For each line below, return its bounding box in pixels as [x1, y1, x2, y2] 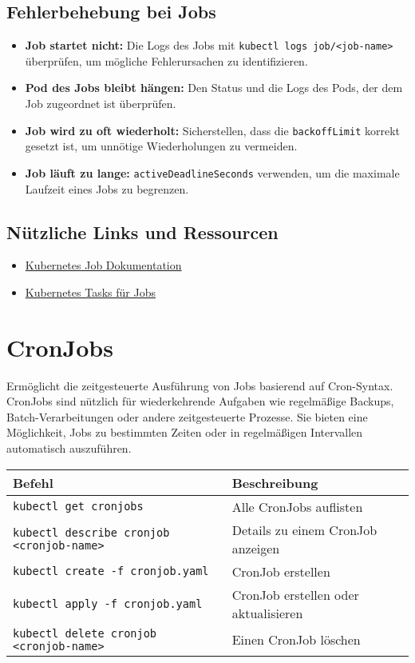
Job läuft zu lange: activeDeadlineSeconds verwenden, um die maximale [25, 164, 400, 181]
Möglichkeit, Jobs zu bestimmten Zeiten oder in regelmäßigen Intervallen [6, 424, 363, 441]
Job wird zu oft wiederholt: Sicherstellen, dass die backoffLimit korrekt [25, 122, 400, 138]
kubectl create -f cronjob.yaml [13, 565, 209, 578]
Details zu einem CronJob [231, 520, 377, 539]
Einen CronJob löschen [231, 630, 361, 649]
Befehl [13, 473, 53, 492]
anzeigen [231, 538, 280, 557]
